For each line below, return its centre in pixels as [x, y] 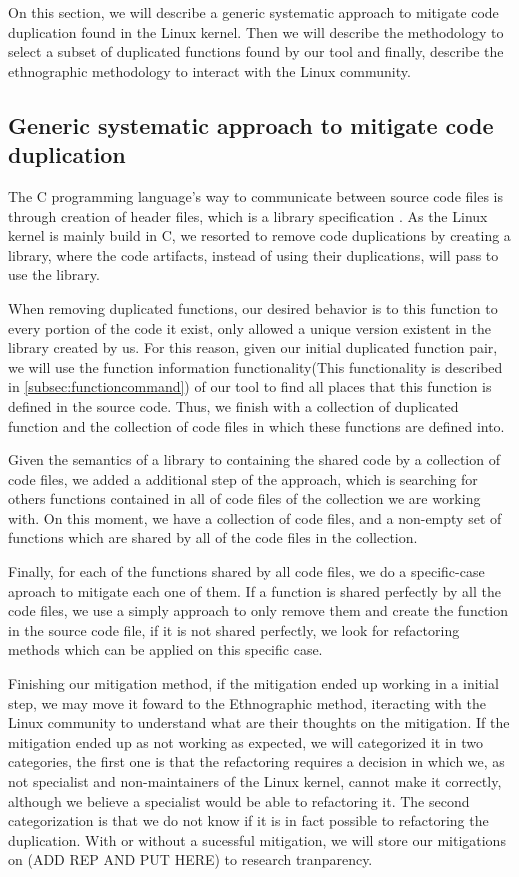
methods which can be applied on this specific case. [165, 649]
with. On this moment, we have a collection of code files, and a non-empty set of [255, 517]
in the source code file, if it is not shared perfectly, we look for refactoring [234, 629]
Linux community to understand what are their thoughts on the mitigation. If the [259, 722]
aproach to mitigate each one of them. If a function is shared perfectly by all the [254, 590]
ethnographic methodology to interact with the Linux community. [209, 70]
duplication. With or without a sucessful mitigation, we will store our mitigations [257, 839]
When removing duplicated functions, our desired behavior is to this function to [253, 307]
